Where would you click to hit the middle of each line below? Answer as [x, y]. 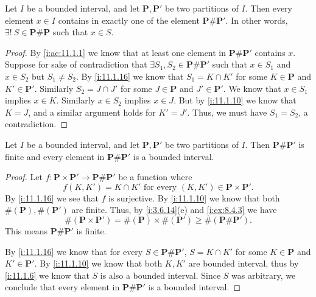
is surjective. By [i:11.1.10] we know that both [194, 197]
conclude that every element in [62, 287]
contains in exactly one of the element [129, 20]
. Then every [269, 8]
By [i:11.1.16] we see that [52, 197]
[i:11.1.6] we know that [47, 275]
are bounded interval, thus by [244, 263]
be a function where [155, 177]
